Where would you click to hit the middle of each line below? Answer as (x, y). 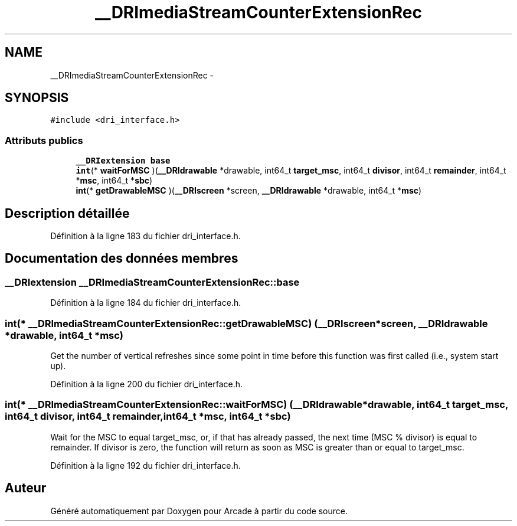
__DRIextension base (123, 161)
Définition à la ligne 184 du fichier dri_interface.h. (146, 303)
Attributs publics (44, 140)
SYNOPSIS (37, 98)
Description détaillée (67, 213)
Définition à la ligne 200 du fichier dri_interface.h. (147, 384)
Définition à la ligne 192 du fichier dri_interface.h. (145, 465)
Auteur (26, 488)
